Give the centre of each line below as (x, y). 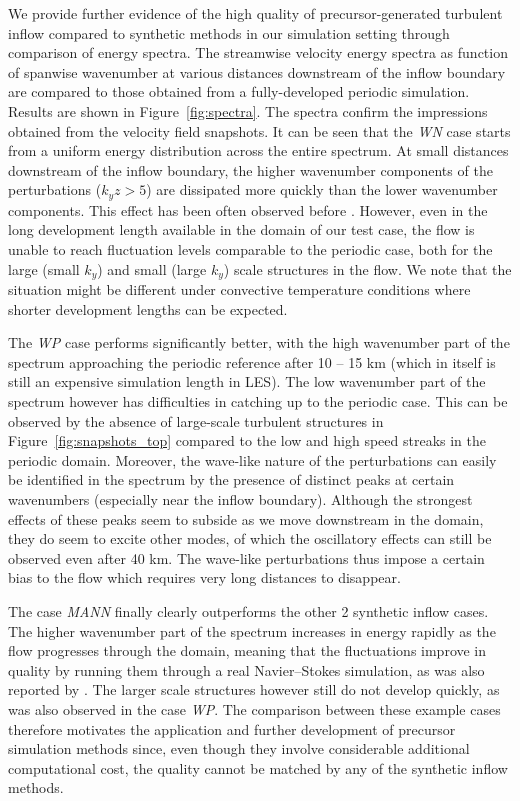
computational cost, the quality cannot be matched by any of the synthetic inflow (258, 767)
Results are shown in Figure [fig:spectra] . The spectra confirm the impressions (248, 110)
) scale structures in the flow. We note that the (367, 268)
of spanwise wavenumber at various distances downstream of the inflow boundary (257, 71)
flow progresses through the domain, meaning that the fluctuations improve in (247, 650)
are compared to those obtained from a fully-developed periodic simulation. (239, 91)
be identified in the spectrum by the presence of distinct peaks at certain (231, 479)
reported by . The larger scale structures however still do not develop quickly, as (254, 689)
